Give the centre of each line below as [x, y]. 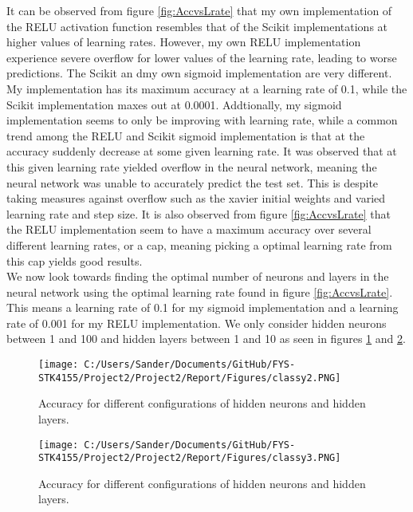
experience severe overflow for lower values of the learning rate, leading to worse [202, 57]
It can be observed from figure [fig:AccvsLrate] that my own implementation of [199, 10]
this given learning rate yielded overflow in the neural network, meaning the [192, 166]
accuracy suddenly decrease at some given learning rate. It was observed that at [202, 151]
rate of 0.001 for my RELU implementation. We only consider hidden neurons [197, 323]
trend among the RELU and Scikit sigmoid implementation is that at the [186, 135]
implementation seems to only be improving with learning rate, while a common [202, 120]
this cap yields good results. [75, 260]
